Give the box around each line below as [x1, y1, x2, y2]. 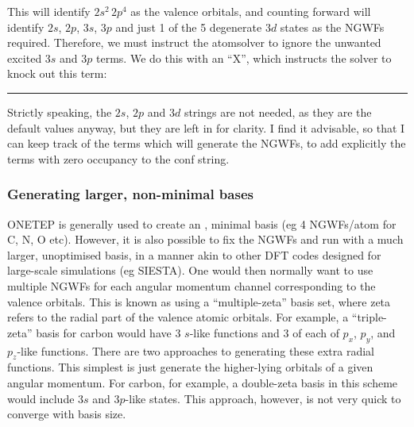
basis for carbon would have [36, 324, 172, 340]
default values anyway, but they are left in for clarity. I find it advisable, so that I [7, 119, 405, 136]
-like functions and [189, 324, 280, 340]
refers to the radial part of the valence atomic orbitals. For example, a [7, 309, 349, 325]
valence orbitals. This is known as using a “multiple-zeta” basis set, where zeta [7, 293, 391, 310]
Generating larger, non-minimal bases [7, 184, 253, 204]
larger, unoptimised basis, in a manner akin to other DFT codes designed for [7, 246, 381, 263]
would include [7, 390, 75, 406]
